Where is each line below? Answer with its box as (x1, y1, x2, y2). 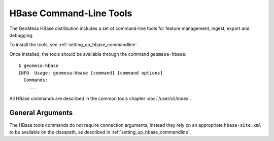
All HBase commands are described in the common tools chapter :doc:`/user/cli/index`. (9, 95, 191, 101)
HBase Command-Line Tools (9, 8, 132, 19)
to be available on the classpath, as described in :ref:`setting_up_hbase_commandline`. (9, 129, 191, 135)
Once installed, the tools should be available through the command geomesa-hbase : (9, 51, 187, 57)
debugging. (9, 32, 34, 38)
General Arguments (9, 109, 73, 117)
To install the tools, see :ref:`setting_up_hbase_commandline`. (9, 42, 139, 48)
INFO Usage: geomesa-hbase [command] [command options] (18, 70, 163, 76)
